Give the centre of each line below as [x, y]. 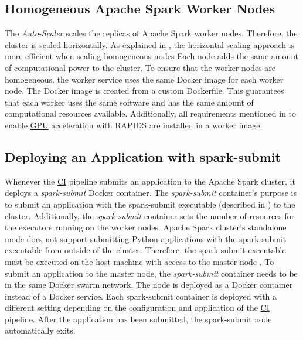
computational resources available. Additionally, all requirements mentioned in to [151, 113]
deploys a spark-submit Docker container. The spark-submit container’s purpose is [151, 193]
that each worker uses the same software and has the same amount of [129, 102]
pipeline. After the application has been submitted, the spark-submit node [138, 319]
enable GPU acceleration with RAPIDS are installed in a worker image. [134, 125]
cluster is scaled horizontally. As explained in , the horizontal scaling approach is [150, 44]
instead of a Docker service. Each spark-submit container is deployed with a [141, 296]
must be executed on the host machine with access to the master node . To [139, 261]
